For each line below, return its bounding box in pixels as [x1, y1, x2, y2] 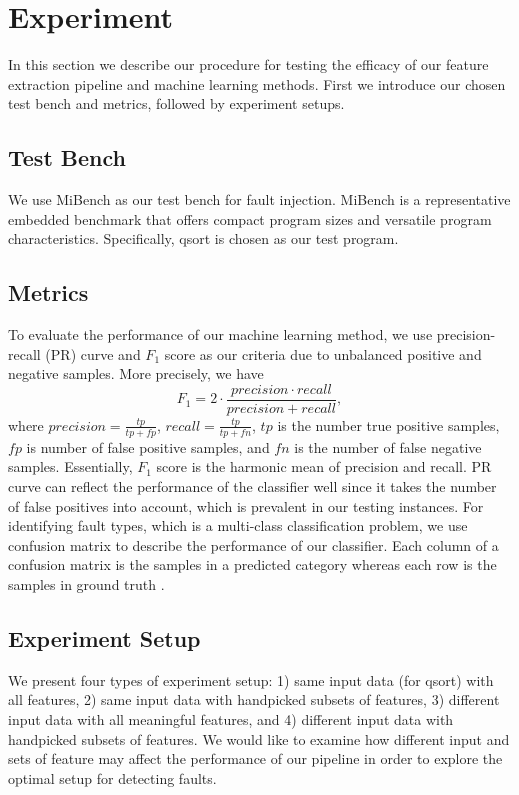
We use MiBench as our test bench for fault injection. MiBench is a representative [8, 189, 511, 210]
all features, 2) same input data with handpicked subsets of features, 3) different [8, 689, 500, 710]
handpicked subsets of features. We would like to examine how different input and [8, 728, 510, 749]
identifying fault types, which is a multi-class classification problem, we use [8, 515, 468, 536]
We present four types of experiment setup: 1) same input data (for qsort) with [8, 669, 494, 690]
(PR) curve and [45, 343, 141, 364]
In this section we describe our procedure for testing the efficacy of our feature [8, 54, 489, 75]
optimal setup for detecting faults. [8, 767, 217, 788]
